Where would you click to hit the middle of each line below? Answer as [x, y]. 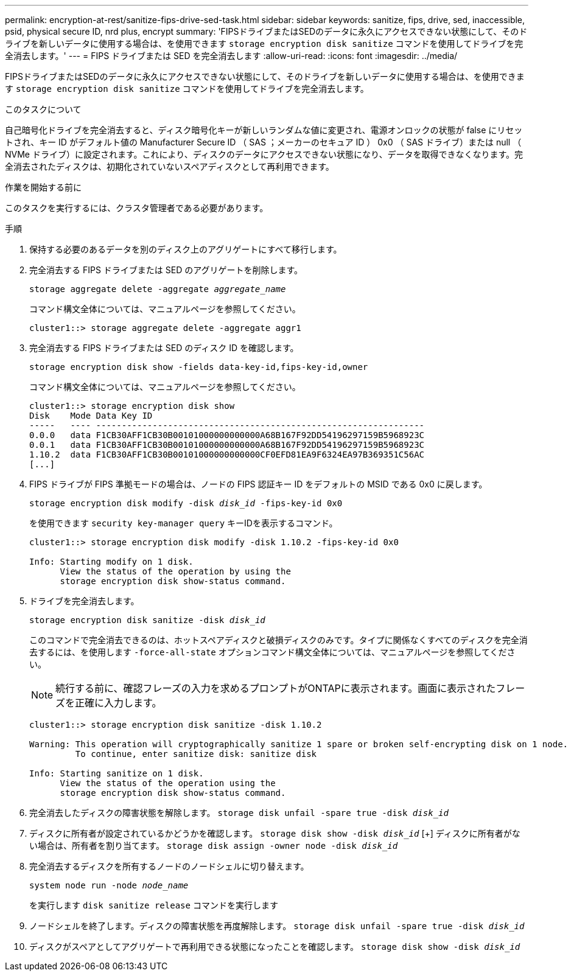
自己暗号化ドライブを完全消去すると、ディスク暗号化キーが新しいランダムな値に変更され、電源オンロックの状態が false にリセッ [264, 130]
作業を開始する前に [43, 187]
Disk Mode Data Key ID [91, 416]
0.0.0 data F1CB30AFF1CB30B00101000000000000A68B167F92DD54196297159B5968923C [227, 435]
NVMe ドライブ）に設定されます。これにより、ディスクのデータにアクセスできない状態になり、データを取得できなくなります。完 [264, 154]
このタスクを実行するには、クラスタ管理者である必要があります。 [137, 208]
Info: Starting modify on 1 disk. [111, 562]
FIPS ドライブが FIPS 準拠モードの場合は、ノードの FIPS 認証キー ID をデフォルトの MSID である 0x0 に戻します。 [258, 484]
